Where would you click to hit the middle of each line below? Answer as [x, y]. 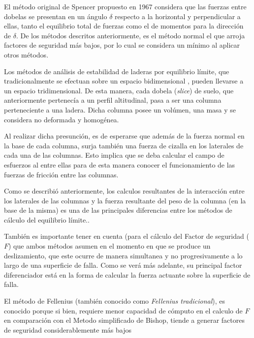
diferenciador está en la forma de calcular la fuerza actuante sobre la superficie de [127, 274]
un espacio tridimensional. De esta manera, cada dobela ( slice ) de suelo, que [119, 90]
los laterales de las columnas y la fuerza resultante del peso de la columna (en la [125, 200]
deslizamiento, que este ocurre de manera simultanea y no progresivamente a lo [123, 255]
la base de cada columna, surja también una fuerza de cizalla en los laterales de [124, 145]
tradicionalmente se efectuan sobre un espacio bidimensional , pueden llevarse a [124, 81]
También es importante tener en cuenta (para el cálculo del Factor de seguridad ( [127, 236]
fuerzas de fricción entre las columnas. [61, 174]
